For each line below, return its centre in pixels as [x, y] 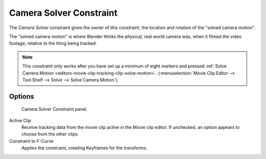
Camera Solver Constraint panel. [54, 109]
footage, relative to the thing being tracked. [53, 43]
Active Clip [20, 120]
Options [22, 96]
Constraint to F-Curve [31, 141]
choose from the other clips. [50, 134]
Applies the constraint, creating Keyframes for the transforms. [84, 148]
